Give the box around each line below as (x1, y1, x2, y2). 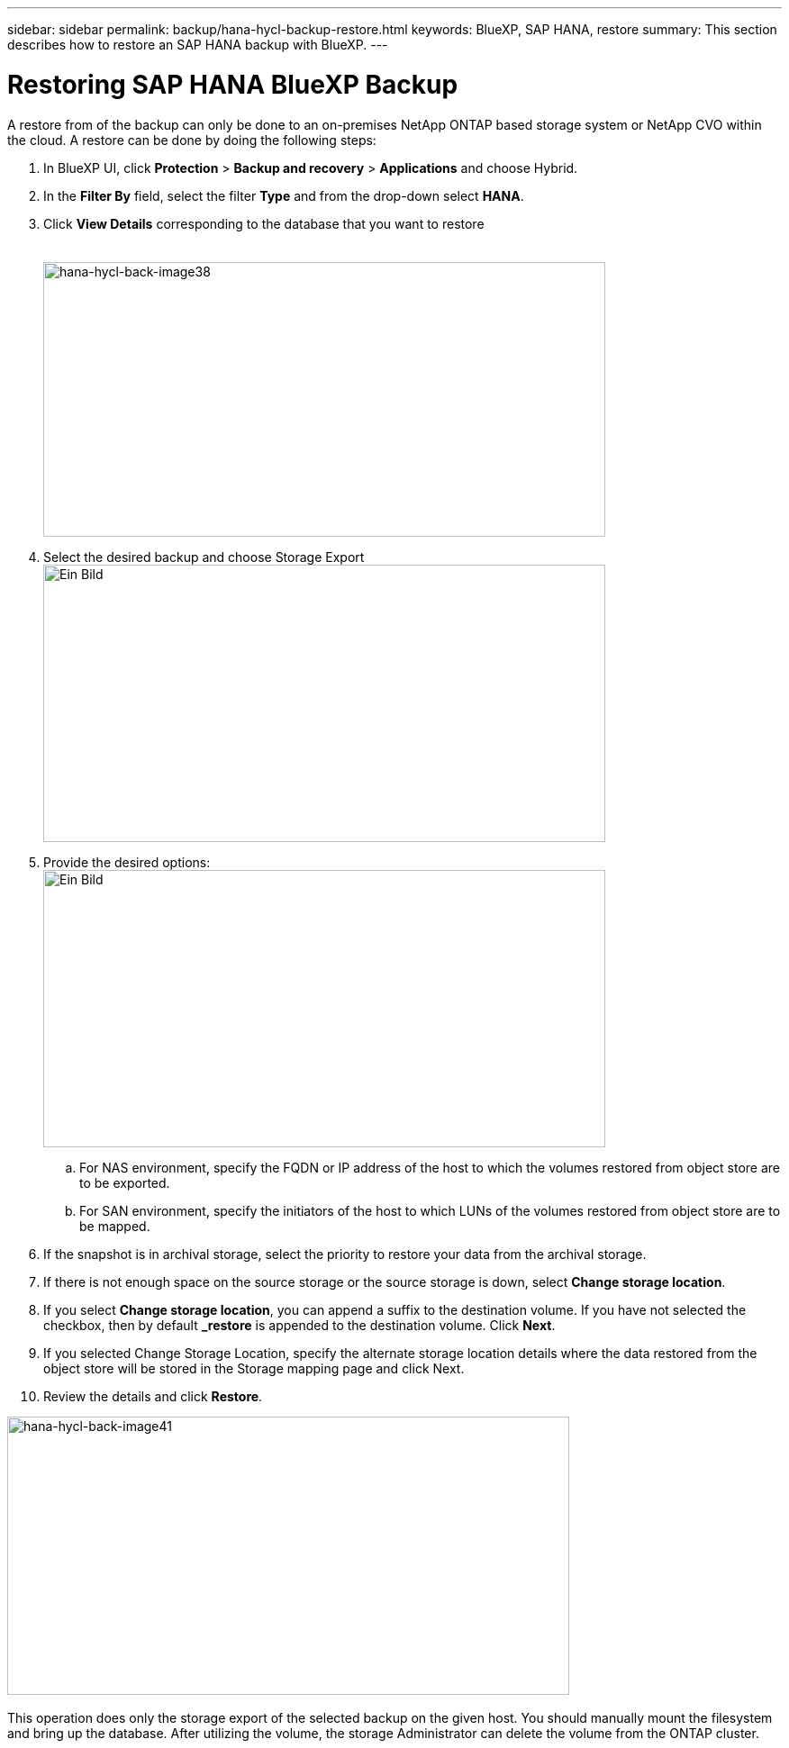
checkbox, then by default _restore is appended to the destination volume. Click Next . (43, 1317, 556, 1333)
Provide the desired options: (43, 854, 211, 870)
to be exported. (79, 1174, 170, 1191)
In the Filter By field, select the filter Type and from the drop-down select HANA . (43, 187, 524, 204)
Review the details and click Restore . (43, 1388, 263, 1404)
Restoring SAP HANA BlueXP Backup (7, 68, 458, 100)
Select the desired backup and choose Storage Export (43, 548, 365, 565)
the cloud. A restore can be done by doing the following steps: (7, 131, 376, 148)
